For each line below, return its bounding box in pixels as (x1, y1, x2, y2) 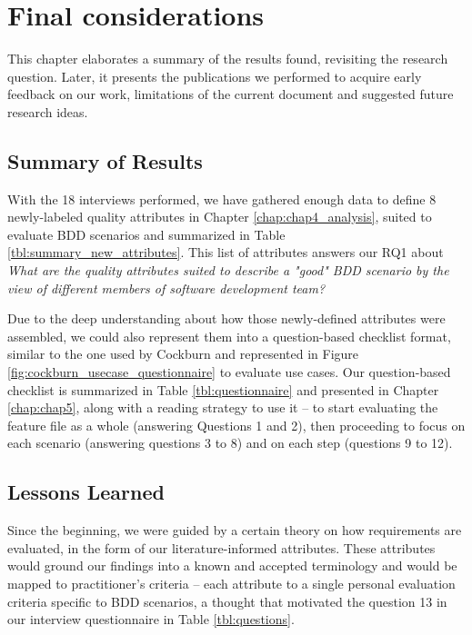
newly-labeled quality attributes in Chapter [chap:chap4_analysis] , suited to (7, 207, 432, 226)
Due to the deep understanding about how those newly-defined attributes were (7, 309, 446, 328)
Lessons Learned (7, 478, 165, 506)
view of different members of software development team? (7, 278, 326, 297)
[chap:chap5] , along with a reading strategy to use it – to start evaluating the (7, 398, 438, 417)
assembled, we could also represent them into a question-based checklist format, (7, 326, 451, 345)
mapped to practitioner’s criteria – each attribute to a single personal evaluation (7, 574, 456, 592)
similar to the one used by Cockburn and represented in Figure (7, 344, 359, 363)
